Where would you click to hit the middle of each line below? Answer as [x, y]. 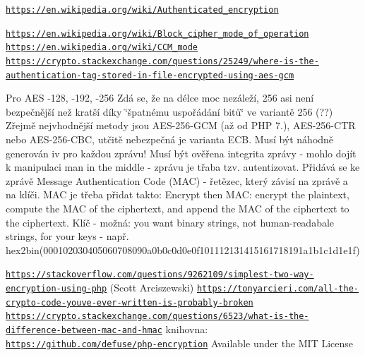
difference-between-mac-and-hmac [84, 331]
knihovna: [187, 329]
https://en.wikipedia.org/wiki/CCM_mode [102, 48]
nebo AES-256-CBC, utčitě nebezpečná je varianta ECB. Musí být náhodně [170, 139]
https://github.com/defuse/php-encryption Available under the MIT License [179, 343]
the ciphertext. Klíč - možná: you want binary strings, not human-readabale [170, 222]
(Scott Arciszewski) [152, 288]
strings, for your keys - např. [67, 236]
